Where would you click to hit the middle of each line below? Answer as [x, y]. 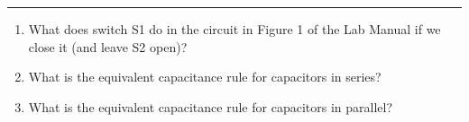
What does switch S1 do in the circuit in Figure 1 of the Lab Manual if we [234, 29]
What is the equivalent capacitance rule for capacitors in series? [205, 77]
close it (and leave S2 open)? [108, 46]
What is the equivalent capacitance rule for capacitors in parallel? [210, 106]
